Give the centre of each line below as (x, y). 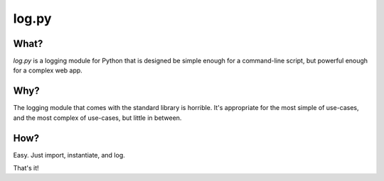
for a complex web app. (48, 70)
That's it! (26, 168)
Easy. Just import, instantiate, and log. (69, 155)
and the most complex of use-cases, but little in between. (97, 118)
